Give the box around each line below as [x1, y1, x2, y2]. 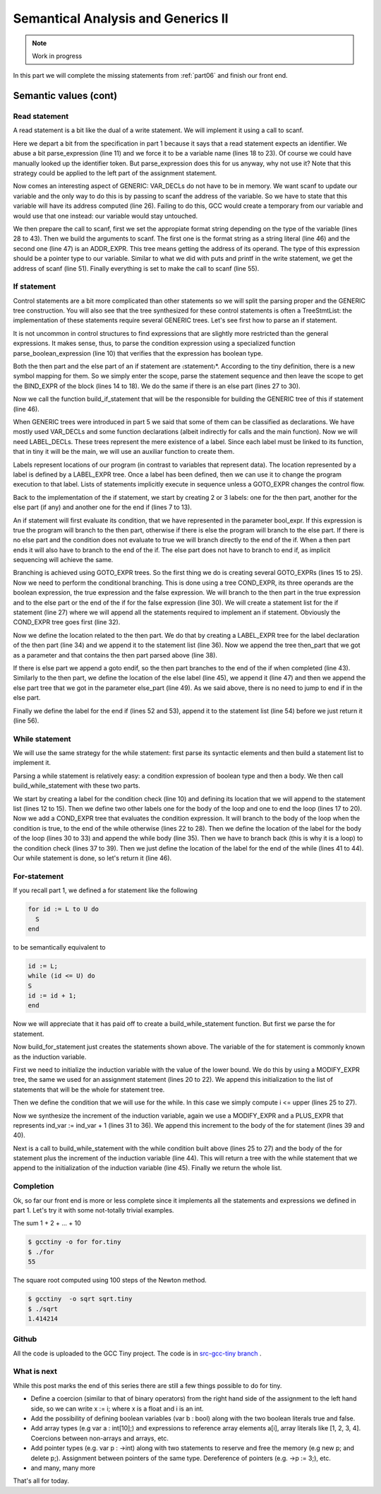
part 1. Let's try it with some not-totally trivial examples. [13, 1206, 174, 1215]
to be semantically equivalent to [13, 942, 106, 951]
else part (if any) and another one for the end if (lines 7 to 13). [13, 503, 192, 512]
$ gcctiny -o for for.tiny [28, 1238, 121, 1246]
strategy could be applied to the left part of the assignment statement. [13, 169, 217, 177]
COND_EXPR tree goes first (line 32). [13, 618, 121, 626]
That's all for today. [13, 1476, 70, 1485]
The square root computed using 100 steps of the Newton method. [13, 1276, 207, 1285]
